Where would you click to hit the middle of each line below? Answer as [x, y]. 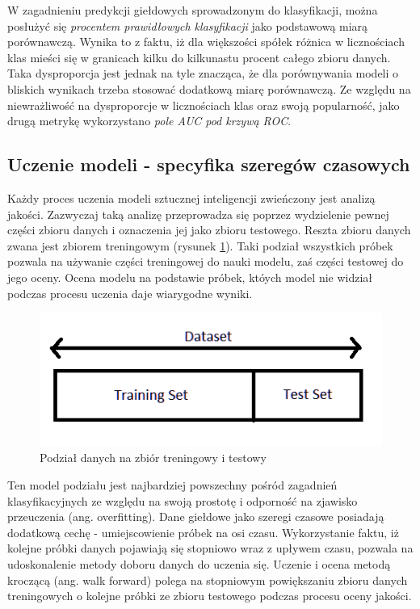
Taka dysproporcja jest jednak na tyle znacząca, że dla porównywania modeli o [203, 73]
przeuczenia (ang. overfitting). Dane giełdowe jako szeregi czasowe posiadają [196, 517]
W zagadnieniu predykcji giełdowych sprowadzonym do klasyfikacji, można [193, 10]
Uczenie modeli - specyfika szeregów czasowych [209, 164]
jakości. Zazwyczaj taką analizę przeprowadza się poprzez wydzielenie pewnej [198, 214]
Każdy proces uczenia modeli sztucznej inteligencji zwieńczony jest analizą [191, 197]
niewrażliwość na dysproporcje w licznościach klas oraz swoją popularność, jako [204, 105]
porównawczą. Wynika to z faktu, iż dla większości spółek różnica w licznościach [206, 42]
